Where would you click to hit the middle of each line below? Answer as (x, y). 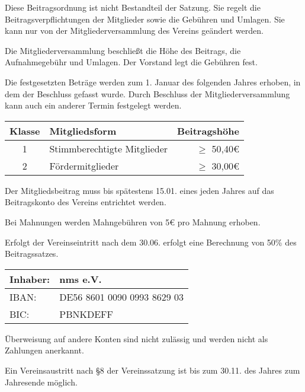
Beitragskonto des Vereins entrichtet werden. (86, 202)
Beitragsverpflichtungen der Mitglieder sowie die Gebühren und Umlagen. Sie (145, 19)
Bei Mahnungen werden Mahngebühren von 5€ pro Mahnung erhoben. (133, 222)
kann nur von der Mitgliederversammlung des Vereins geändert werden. (134, 31)
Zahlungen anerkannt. (44, 350)
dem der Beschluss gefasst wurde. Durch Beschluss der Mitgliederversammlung (147, 93)
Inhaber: (30, 279)
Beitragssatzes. (32, 254)
